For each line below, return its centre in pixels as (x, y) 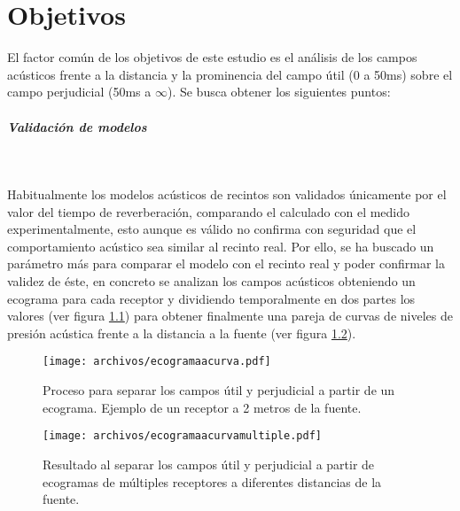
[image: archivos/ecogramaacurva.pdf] (157, 362)
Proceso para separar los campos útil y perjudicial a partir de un (219, 390)
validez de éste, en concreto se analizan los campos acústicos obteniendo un (211, 281)
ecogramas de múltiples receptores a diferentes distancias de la (212, 481)
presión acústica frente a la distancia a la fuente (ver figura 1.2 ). (182, 333)
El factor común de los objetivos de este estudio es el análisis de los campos (212, 57)
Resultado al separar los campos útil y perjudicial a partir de (209, 464)
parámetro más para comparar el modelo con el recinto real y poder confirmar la (226, 263)
